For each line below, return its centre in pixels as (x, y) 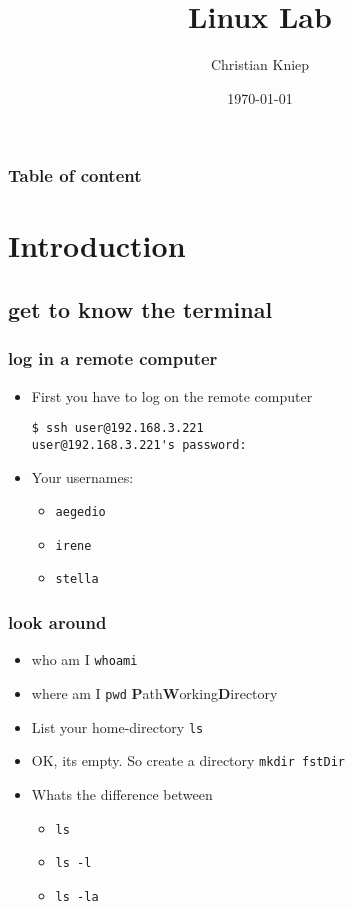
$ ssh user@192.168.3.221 (117, 428)
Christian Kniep (260, 64)
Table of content (75, 175)
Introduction (97, 245)
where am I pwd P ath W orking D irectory (154, 692)
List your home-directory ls (117, 726)
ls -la (77, 896)
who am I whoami (84, 659)
